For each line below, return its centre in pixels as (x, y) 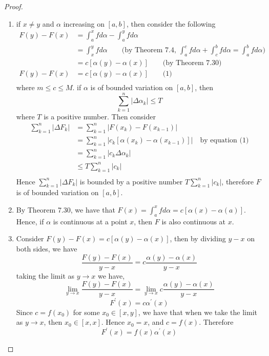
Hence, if (30, 221)
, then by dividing (198, 238)
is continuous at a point (90, 221)
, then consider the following (171, 23)
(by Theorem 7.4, (149, 50)
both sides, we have (47, 248)
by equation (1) (224, 141)
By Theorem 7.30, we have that (66, 209)
